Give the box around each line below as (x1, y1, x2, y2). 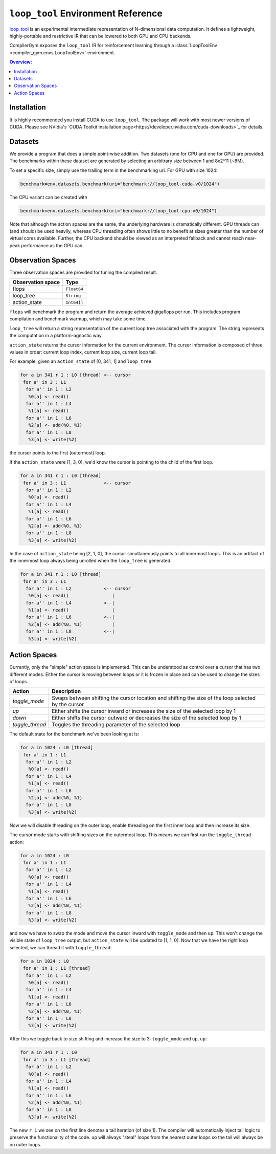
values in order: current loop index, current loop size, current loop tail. (9, 349, 157, 355)
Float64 (65, 286, 84, 292)
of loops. (9, 678, 28, 684)
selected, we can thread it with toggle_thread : (9, 944, 112, 950)
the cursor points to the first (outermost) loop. (9, 449, 106, 455)
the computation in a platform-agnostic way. (9, 333, 103, 339)
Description (52, 688, 81, 695)
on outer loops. (9, 1141, 42, 1147)
